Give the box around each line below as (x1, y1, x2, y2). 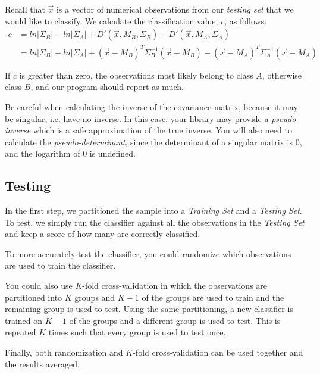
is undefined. (89, 147, 136, 160)
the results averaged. (5, 357, 80, 370)
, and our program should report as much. (30, 80, 184, 93)
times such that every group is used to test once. (48, 326, 226, 338)
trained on (5, 314, 43, 326)
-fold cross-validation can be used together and (133, 346, 303, 359)
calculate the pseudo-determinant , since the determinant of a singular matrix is (5, 135, 293, 148)
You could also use (5, 279, 73, 292)
